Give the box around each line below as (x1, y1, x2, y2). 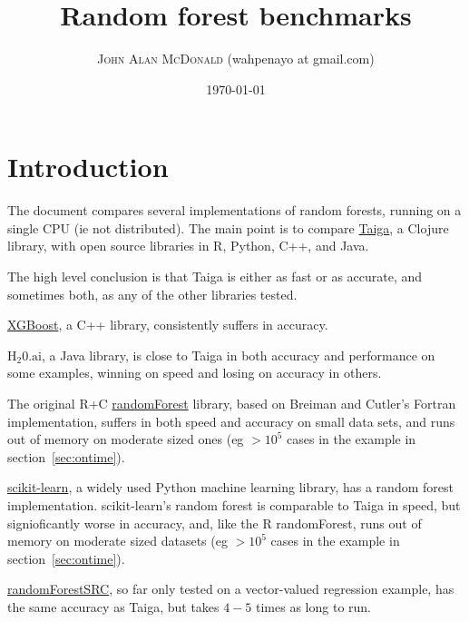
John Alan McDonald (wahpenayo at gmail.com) (97, 49, 375, 68)
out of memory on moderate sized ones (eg (7, 429, 244, 449)
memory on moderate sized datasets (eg (7, 531, 228, 550)
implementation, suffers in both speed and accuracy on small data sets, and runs (7, 411, 455, 430)
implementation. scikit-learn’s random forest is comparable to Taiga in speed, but (7, 495, 461, 514)
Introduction (7, 148, 169, 185)
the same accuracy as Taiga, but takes (7, 597, 220, 616)
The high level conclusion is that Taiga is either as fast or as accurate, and (7, 267, 423, 286)
